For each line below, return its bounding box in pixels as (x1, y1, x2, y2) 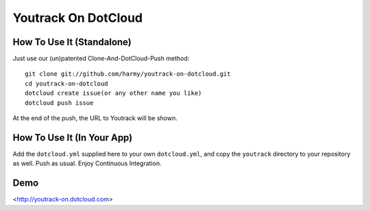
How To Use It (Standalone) (12, 36, 132, 48)
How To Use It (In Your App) (12, 132, 133, 143)
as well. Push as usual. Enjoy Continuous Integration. (12, 159, 162, 167)
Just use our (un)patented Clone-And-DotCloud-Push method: (12, 55, 190, 63)
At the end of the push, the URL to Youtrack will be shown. (12, 114, 178, 122)
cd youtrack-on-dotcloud (25, 79, 108, 87)
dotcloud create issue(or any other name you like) (25, 89, 202, 97)
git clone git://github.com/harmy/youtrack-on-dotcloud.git (25, 70, 231, 78)
